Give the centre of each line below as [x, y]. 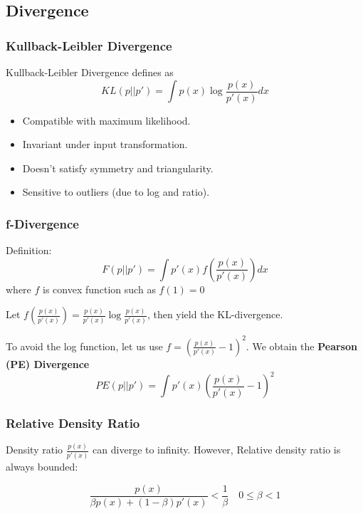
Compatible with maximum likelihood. [106, 120]
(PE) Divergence [48, 363]
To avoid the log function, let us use [84, 346]
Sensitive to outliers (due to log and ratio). [116, 192]
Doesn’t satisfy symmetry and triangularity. [118, 168]
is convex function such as [99, 289]
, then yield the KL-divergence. [215, 314]
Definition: [29, 250]
